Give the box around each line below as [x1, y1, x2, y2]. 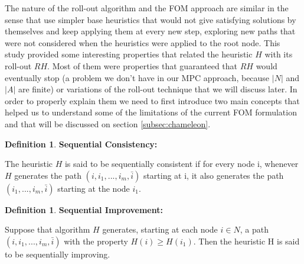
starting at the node [57, 182, 130, 194]
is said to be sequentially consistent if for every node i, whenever [64, 157, 299, 170]
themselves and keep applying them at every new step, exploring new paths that [5, 25, 296, 37]
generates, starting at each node [102, 223, 218, 236]
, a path [240, 223, 269, 236]
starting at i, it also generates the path [143, 169, 284, 181]
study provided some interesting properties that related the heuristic [5, 48, 253, 60]
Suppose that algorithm [5, 223, 90, 236]
